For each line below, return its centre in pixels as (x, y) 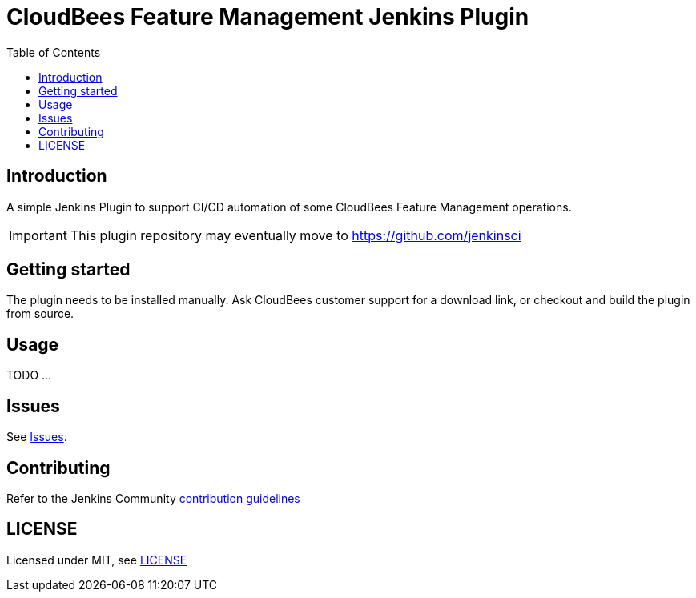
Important (38, 235)
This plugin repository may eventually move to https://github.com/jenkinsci (296, 235)
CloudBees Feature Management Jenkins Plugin (268, 17)
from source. (40, 314)
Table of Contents (54, 52)
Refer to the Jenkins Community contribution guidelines (153, 498)
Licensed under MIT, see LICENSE (97, 560)
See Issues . (37, 437)
